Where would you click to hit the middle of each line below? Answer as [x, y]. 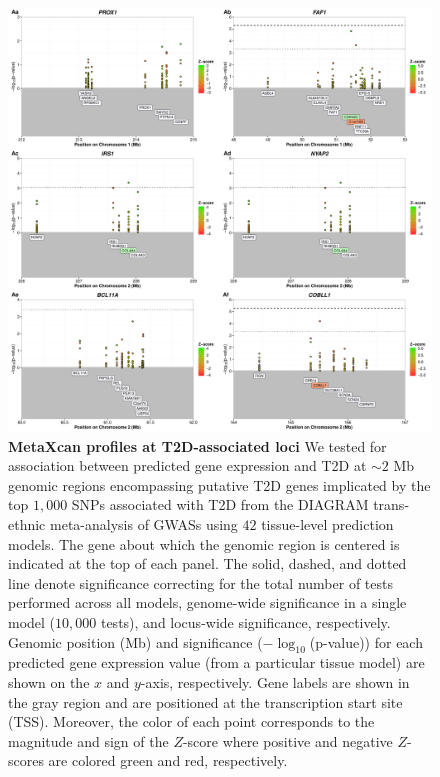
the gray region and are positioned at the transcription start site [205, 701]
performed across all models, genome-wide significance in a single [207, 602]
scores [26, 760]
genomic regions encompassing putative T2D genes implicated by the [219, 484]
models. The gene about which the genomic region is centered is [204, 543]
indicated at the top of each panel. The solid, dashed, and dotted [207, 563]
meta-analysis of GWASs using [143, 523]
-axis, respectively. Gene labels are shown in [275, 681]
